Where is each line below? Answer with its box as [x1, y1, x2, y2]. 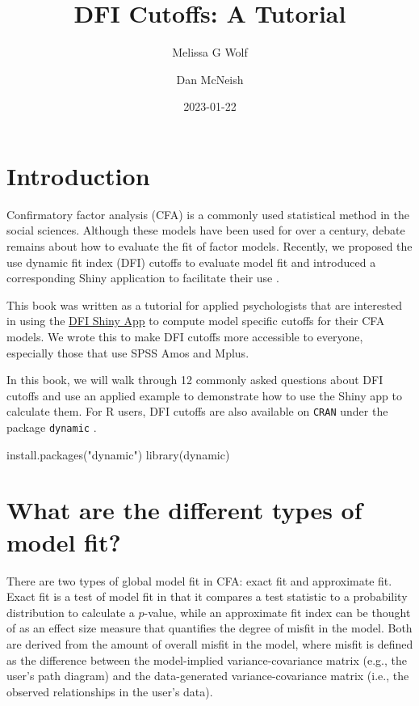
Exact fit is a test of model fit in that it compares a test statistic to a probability [6, 588, 408, 605]
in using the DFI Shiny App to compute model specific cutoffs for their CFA [6, 312, 385, 329]
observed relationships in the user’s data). [6, 683, 213, 700]
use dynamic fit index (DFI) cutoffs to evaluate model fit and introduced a [6, 253, 376, 270]
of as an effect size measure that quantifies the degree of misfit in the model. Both [6, 619, 413, 636]
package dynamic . [6, 419, 97, 436]
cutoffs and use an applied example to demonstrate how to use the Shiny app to [6, 387, 402, 404]
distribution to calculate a [6, 603, 135, 620]
